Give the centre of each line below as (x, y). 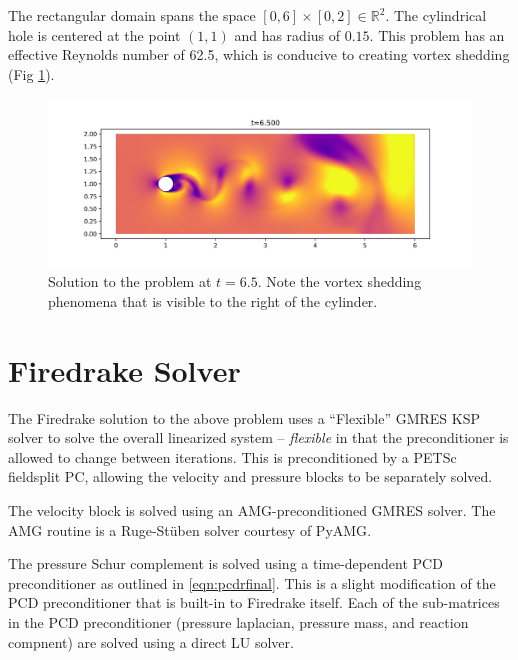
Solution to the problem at (130, 281)
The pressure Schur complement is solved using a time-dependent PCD (225, 563)
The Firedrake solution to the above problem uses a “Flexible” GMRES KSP (244, 417)
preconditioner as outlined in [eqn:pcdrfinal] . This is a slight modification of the (252, 582)
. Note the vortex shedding (339, 281)
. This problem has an (437, 34)
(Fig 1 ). (31, 73)
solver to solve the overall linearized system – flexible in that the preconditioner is (258, 437)
